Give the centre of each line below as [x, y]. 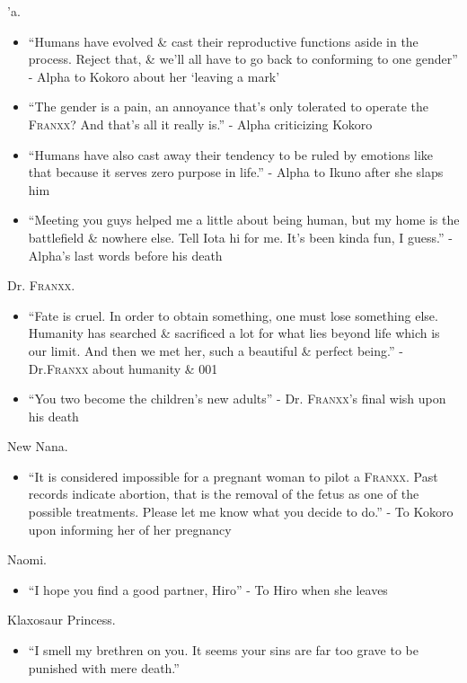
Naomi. [27, 559]
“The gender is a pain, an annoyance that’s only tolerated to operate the [228, 106]
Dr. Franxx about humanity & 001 [123, 368]
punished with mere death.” [104, 667]
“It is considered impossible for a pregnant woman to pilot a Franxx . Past [233, 476]
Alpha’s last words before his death [125, 255]
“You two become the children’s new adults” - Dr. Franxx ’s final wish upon [237, 399]
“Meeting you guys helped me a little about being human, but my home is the [244, 220]
